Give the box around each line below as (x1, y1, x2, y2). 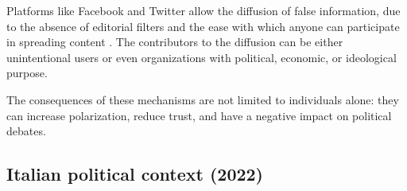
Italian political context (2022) (6, 162, 263, 186)
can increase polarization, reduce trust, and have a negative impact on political (6, 107, 392, 123)
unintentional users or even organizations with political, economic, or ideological (6, 49, 397, 65)
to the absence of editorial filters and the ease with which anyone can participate (6, 18, 400, 34)
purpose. (6, 64, 48, 81)
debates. (6, 123, 46, 139)
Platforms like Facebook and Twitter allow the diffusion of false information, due (6, 2, 401, 18)
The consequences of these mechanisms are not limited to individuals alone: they (6, 91, 399, 107)
